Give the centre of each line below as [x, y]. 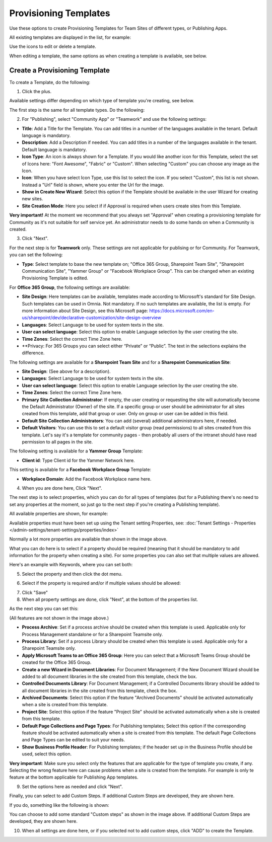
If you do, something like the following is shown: [59, 805]
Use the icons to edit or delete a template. [53, 47]
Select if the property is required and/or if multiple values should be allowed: [101, 583]
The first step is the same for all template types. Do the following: [77, 110]
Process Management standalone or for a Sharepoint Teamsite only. [92, 634]
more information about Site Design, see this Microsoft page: [85, 311]
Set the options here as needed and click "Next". [73, 786]
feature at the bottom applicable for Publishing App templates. [74, 777]
